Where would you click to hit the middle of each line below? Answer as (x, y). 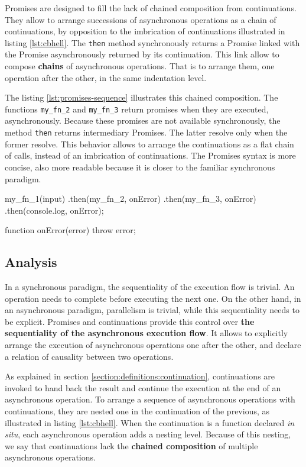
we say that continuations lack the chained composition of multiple (131, 445)
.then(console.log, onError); (54, 210)
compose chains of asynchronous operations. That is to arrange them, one (140, 66)
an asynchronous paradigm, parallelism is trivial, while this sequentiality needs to (152, 310)
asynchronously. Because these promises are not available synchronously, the (143, 120)
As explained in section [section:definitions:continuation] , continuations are (140, 376)
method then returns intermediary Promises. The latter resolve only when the (146, 132)
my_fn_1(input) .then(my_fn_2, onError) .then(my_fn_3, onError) (131, 199)
